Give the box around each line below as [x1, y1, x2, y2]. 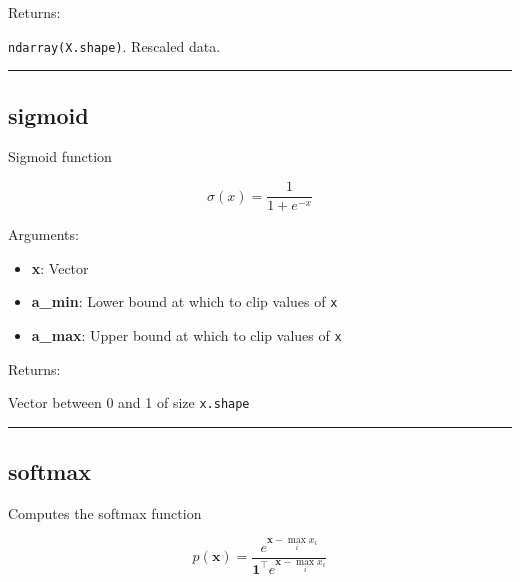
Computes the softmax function [8, 503, 202, 524]
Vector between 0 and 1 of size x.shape [8, 392, 250, 413]
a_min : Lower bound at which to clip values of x [31, 291, 338, 312]
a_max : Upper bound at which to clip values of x [31, 324, 342, 345]
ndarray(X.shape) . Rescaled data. [8, 35, 221, 56]
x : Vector [31, 257, 89, 278]
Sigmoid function [8, 146, 112, 167]
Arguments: [8, 224, 79, 245]
